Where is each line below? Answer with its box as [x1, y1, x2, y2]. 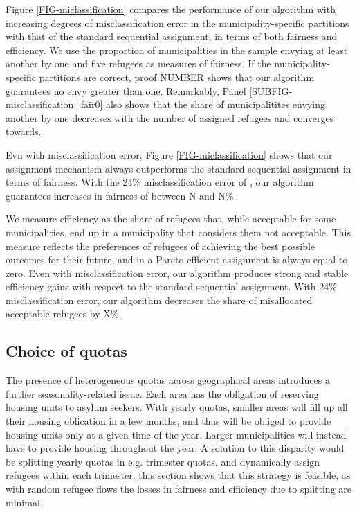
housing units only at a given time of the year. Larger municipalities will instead [6, 427, 347, 441]
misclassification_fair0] [6, 97, 103, 112]
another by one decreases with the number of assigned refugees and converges [6, 110, 334, 125]
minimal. [6, 495, 43, 509]
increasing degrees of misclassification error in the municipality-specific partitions [6, 15, 349, 30]
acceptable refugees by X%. [6, 306, 122, 321]
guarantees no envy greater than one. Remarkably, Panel [6, 83, 246, 98]
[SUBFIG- [249, 83, 293, 98]
